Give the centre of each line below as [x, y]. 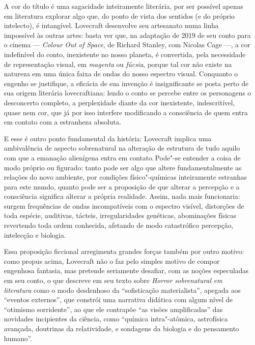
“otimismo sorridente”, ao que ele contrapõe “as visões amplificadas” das [113, 309]
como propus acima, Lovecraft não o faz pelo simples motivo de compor [112, 261]
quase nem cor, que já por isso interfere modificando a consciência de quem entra [126, 112]
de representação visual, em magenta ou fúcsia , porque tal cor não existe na [118, 64]
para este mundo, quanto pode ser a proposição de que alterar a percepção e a [122, 186]
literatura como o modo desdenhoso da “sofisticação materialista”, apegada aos [122, 290]
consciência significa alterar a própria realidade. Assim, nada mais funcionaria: [122, 196]
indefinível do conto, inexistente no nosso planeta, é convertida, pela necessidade [125, 54]
